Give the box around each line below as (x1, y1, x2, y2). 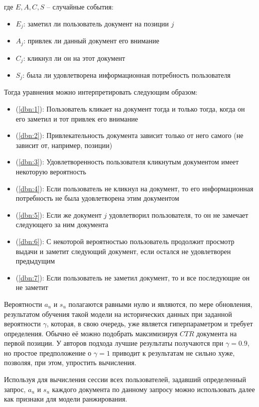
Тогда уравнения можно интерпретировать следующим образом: (4, 87, 198, 97)
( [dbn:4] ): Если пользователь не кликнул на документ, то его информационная (15, 183, 254, 193)
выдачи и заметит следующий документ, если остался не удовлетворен (15, 246, 231, 256)
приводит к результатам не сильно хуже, (112, 347, 235, 358)
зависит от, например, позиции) (15, 139, 113, 150)
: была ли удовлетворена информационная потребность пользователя (22, 69, 231, 80)
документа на (196, 328, 237, 338)
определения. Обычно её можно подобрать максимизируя (4, 328, 178, 338)
